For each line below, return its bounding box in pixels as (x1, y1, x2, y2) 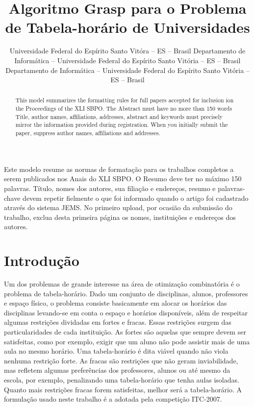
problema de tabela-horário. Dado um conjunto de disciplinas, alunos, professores (4, 288, 248, 298)
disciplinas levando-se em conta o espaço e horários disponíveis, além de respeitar (4, 307, 248, 317)
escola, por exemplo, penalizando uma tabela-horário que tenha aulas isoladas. (4, 374, 239, 384)
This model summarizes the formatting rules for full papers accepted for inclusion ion (15, 96, 234, 104)
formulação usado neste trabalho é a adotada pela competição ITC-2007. (4, 394, 222, 404)
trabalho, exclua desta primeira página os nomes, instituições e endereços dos (4, 212, 236, 222)
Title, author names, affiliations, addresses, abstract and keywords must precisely (15, 112, 223, 120)
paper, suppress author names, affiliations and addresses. (15, 129, 160, 137)
